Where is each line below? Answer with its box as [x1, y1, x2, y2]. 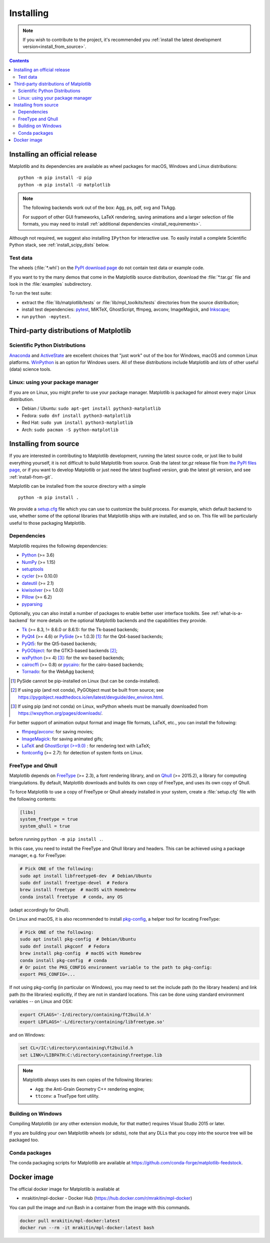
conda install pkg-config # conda [19, 957, 107, 963]
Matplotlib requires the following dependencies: [9, 543, 107, 549]
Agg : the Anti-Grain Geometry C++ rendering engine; [35, 1086, 144, 1092]
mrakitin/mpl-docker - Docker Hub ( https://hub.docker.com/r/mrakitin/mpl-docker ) [21, 1195, 192, 1201]
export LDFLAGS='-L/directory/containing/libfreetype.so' [19, 1019, 165, 1024]
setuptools [21, 566, 43, 572]
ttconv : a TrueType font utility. [35, 1093, 100, 1099]
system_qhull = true [19, 823, 70, 829]
